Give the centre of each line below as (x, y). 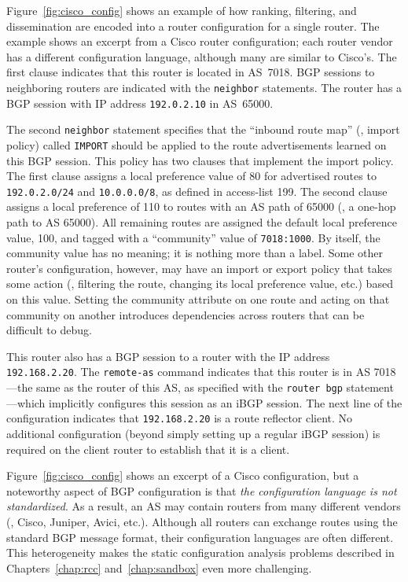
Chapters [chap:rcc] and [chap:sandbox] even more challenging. (159, 567)
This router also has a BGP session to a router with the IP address (168, 356)
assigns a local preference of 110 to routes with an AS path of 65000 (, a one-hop (201, 206)
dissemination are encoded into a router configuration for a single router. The (193, 26)
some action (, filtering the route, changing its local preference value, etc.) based (200, 284)
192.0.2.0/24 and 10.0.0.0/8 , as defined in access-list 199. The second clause (197, 191)
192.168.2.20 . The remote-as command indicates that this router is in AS (188, 372)
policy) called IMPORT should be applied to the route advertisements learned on (197, 144)
